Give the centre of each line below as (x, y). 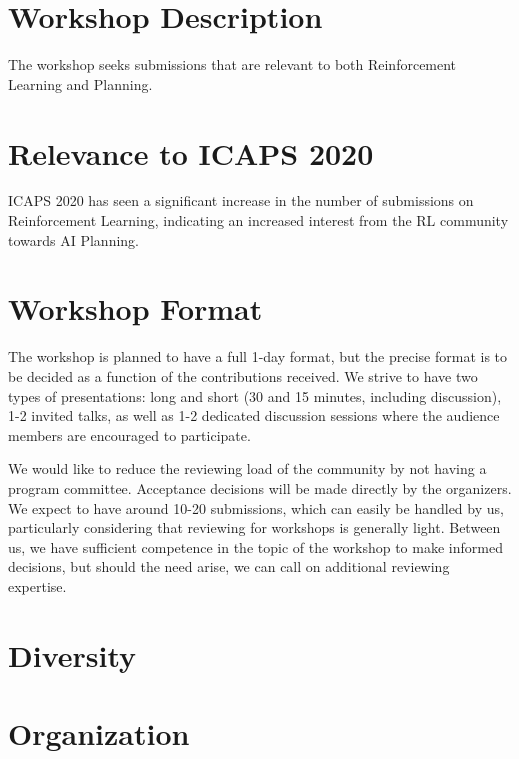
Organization (99, 733)
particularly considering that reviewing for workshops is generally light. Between (254, 527)
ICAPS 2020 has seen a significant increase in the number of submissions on (241, 200)
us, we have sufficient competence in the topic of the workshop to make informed (255, 546)
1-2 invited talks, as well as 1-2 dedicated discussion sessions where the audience (254, 415)
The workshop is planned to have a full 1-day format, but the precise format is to (258, 356)
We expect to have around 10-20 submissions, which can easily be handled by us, (256, 507)
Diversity (72, 654)
